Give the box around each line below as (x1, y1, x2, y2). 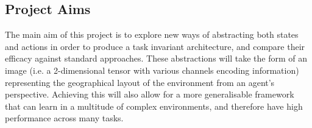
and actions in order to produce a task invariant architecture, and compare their (5, 40, 305, 52)
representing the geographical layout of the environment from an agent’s (5, 76, 275, 88)
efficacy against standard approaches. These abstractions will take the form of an (5, 52, 308, 65)
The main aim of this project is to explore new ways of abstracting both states (5, 28, 299, 41)
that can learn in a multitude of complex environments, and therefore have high (5, 99, 303, 112)
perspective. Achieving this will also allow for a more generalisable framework (5, 88, 294, 101)
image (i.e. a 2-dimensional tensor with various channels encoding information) (5, 63, 299, 76)
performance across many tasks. (5, 112, 124, 124)
